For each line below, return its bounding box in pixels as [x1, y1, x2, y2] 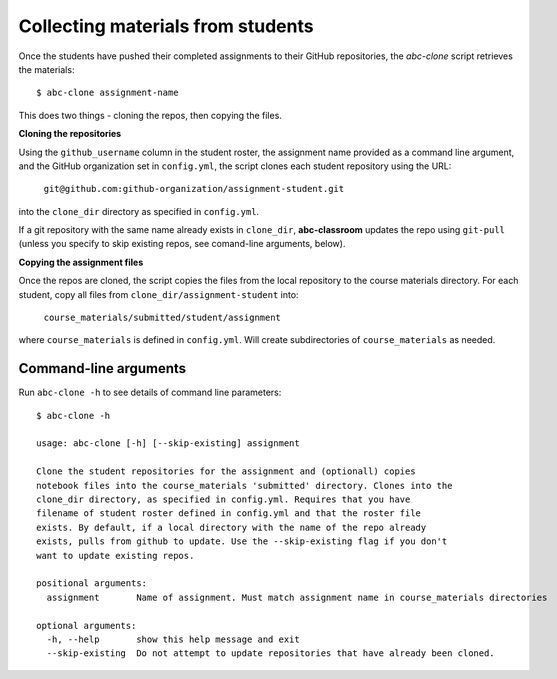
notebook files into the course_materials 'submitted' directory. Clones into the [36, 480, 453, 491]
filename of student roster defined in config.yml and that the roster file [36, 508, 422, 519]
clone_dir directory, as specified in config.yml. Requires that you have [36, 494, 411, 505]
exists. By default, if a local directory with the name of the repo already [36, 521, 427, 533]
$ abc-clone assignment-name [36, 87, 179, 99]
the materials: [18, 63, 75, 75]
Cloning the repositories [18, 128, 122, 140]
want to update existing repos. [36, 550, 195, 561]
